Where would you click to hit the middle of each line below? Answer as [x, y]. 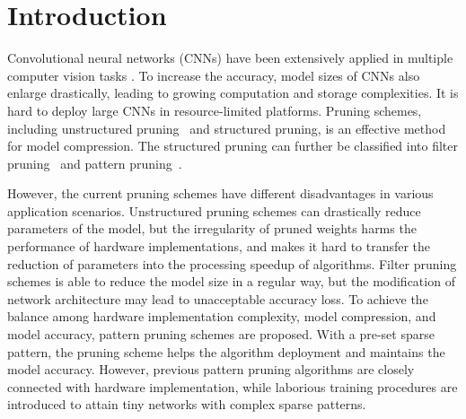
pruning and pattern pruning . [95, 163]
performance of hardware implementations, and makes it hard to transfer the [219, 246]
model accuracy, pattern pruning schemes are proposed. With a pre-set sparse [221, 334]
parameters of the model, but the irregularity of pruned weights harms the [212, 228]
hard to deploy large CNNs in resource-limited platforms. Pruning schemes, [215, 110]
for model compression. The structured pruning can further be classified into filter [233, 146]
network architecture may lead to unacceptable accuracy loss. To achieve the [218, 298]
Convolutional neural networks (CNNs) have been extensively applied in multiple [230, 58]
